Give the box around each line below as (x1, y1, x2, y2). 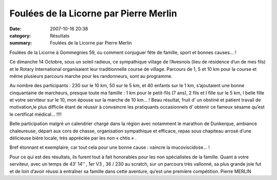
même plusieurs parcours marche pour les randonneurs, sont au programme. (9, 73, 173, 79)
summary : (9, 40, 32, 46)
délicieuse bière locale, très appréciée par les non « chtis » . (9, 135, 137, 141)
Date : (9, 26, 22, 32)
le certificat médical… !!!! (9, 111, 62, 117)
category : (9, 32, 31, 38)
